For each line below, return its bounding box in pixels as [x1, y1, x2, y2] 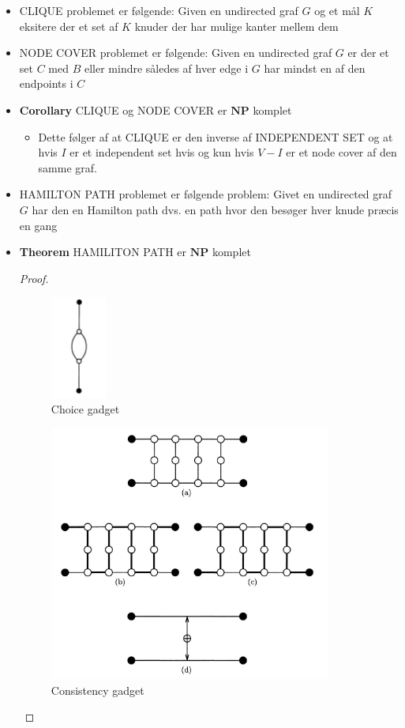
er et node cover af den [286, 144, 397, 160]
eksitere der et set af [19, 17, 118, 34]
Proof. [19, 270, 49, 286]
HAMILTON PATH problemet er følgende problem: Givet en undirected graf [19, 186, 392, 202]
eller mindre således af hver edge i [84, 59, 249, 76]
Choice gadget [51, 401, 120, 417]
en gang [19, 217, 58, 233]
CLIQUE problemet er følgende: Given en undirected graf [19, 2, 298, 18]
